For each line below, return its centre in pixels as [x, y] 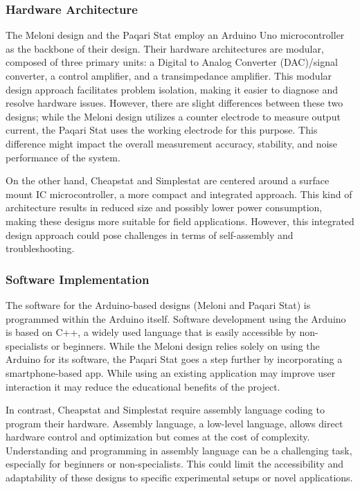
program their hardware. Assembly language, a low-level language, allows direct [174, 423]
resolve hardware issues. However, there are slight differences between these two [174, 103]
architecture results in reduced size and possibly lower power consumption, [164, 207]
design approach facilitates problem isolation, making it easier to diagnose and [172, 89]
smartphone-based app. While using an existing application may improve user [171, 372]
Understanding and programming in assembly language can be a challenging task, [179, 450]
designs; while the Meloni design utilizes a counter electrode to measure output [173, 116]
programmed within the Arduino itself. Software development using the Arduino [176, 318]
